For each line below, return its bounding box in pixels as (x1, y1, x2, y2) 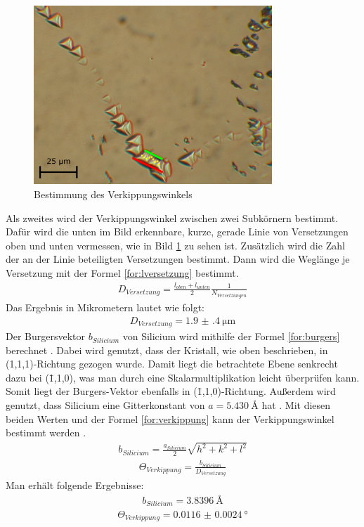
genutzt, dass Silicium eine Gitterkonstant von (6, 398, 205, 412)
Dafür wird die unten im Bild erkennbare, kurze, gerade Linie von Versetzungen (6, 224, 349, 239)
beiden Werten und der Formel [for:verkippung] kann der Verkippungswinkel (6, 411, 334, 426)
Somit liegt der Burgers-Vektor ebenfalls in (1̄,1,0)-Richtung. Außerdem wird (6, 384, 336, 398)
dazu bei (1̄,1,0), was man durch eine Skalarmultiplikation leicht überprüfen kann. (6, 370, 360, 384)
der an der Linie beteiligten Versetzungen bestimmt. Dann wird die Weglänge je (6, 252, 350, 266)
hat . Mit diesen (261, 398, 331, 412)
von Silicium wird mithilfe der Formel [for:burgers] (122, 329, 340, 344)
